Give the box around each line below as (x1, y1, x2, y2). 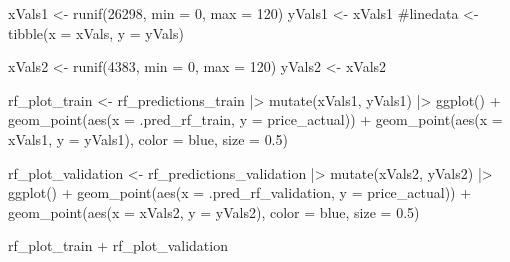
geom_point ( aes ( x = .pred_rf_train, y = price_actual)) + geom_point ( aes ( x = (8, 109, 503, 130)
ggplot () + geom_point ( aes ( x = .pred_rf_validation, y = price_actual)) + (8, 182, 472, 203)
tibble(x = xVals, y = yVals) (8, 22, 184, 43)
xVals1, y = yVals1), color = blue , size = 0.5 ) (8, 128, 288, 149)
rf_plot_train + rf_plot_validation (8, 235, 228, 256)
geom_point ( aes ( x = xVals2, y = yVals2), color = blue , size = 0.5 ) (8, 201, 420, 222)
